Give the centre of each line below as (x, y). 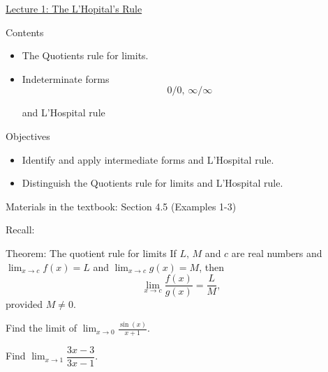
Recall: (20, 230)
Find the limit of (42, 328)
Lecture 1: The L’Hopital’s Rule (74, 8)
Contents (25, 32)
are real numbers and (277, 253)
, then (211, 266)
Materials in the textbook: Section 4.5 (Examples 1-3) (121, 206)
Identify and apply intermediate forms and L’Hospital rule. (148, 159)
